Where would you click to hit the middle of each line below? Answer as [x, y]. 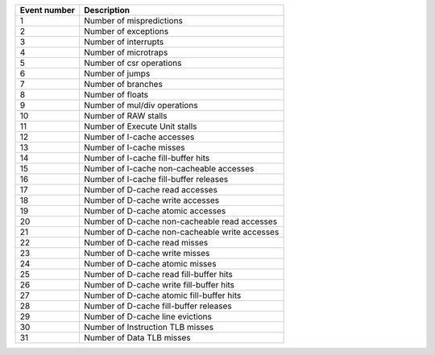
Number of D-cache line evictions [148, 316]
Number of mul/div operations [141, 105]
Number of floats [116, 95]
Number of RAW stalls [126, 116]
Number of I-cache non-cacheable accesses [169, 169]
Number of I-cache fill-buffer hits [147, 158]
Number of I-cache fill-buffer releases [156, 179]
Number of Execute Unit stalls [141, 126]
